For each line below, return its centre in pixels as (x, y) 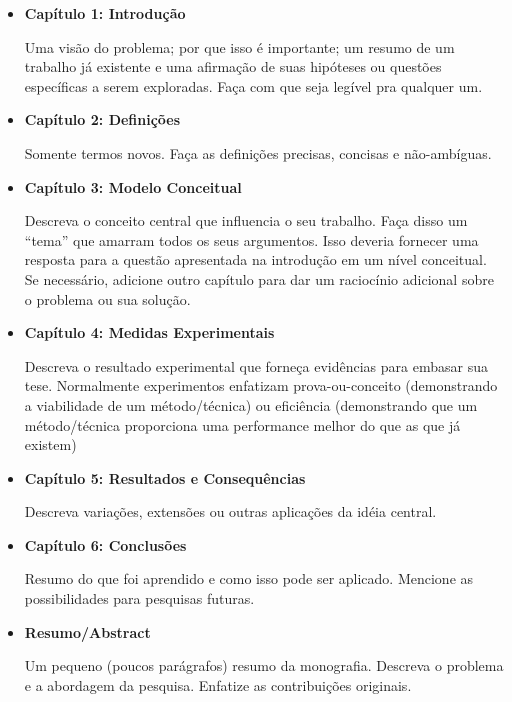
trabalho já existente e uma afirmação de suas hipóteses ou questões (233, 66)
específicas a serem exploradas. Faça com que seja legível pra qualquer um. (253, 85)
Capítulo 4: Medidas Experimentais (149, 332)
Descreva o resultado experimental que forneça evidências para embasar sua (256, 365)
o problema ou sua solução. (107, 298)
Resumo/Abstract (87, 631)
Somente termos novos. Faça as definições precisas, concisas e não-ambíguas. (258, 152)
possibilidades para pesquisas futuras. (139, 598)
